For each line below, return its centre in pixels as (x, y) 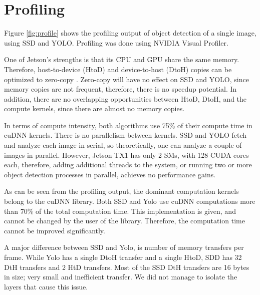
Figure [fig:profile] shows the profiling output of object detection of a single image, (130, 33)
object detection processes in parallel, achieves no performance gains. (110, 174)
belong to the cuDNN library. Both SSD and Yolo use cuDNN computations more (130, 201)
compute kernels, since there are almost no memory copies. (94, 108)
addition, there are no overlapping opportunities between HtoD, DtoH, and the (125, 98)
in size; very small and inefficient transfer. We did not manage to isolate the (121, 277)
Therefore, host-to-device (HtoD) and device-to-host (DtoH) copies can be (118, 69)
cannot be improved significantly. (55, 230)
